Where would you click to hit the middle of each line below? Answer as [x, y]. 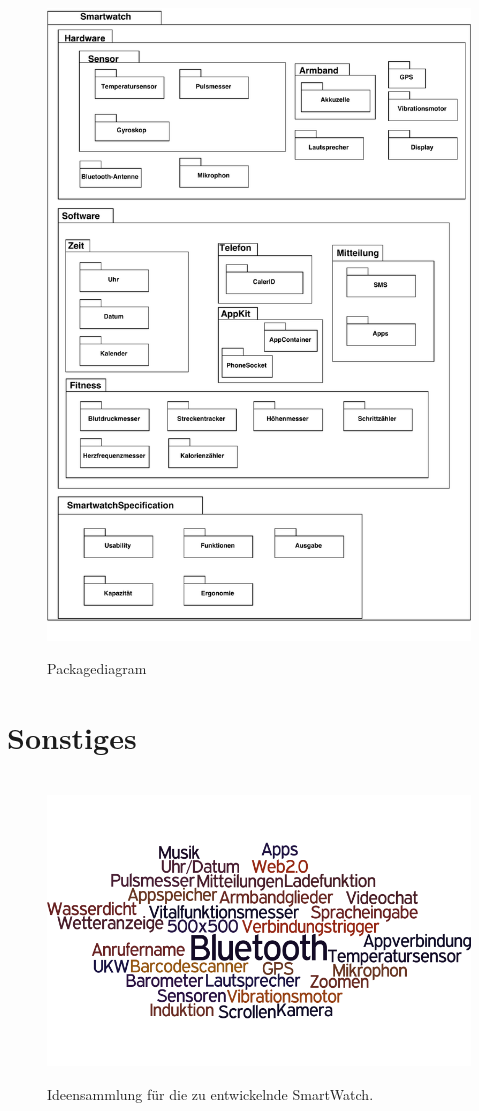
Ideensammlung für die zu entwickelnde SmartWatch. [210, 1093]
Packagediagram [97, 668]
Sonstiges [72, 736]
